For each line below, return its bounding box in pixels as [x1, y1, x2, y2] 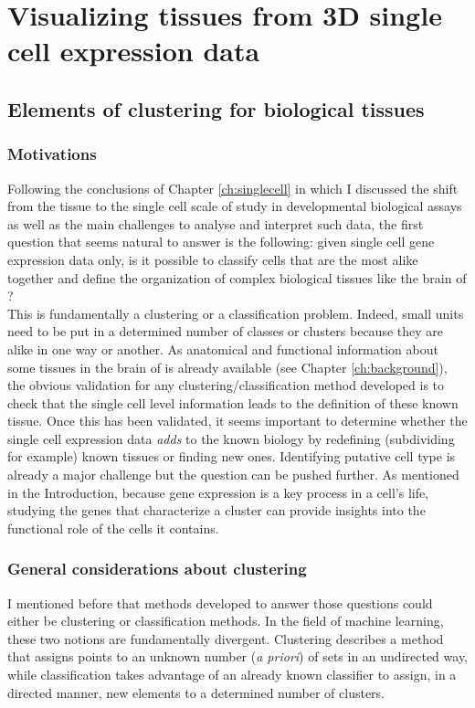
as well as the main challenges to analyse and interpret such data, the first [7, 214, 424, 233]
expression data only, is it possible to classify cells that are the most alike [7, 249, 418, 269]
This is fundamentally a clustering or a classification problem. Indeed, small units [7, 303, 464, 322]
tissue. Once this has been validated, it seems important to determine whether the [7, 411, 468, 430]
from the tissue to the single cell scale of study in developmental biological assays [7, 196, 462, 216]
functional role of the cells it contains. [7, 518, 219, 537]
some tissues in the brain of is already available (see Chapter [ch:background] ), [7, 357, 448, 376]
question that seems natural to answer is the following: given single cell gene [7, 232, 435, 251]
